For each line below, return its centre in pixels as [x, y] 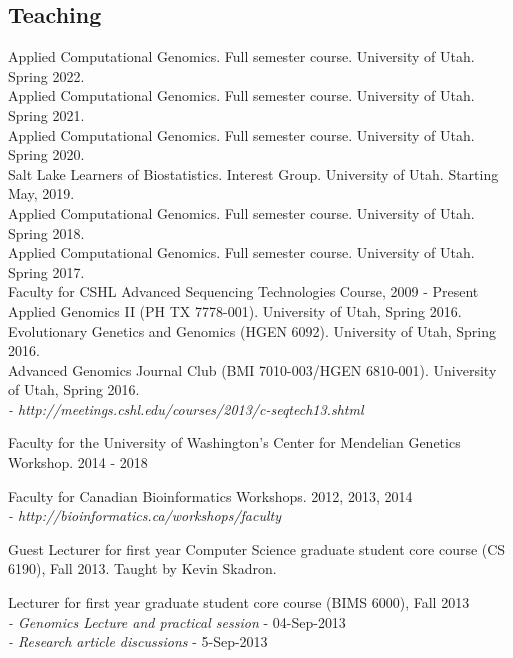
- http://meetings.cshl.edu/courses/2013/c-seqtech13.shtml [186, 408]
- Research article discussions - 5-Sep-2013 [138, 641]
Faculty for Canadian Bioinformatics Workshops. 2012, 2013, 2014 [210, 495]
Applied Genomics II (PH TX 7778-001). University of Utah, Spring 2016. [235, 310]
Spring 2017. [46, 271]
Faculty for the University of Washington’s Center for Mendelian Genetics [234, 442]
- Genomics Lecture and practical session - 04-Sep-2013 [177, 621]
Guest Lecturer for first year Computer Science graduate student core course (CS [257, 548]
